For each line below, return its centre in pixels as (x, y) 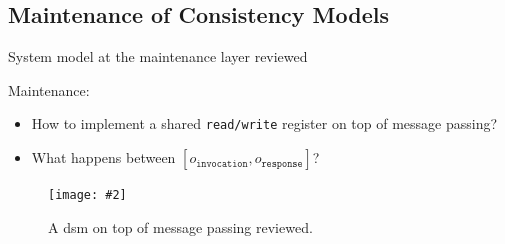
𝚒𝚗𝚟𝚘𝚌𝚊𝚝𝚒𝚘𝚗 (222, 163)
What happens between (103, 157)
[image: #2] (87, 195)
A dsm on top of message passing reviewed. (180, 226)
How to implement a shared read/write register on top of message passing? (264, 123)
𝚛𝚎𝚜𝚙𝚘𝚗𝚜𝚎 (282, 163)
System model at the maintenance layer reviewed (158, 56)
